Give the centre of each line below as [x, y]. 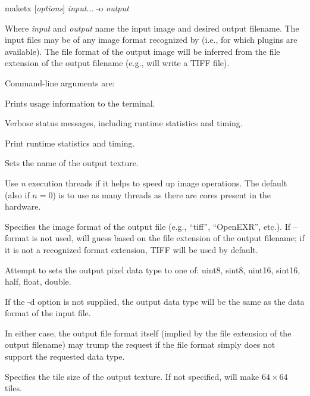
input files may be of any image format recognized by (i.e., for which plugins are [151, 40]
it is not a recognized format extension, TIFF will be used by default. [131, 249]
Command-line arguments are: [60, 82]
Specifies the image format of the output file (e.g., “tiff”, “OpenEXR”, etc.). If [148, 226]
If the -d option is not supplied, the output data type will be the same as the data [155, 301]
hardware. [23, 206]
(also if [17, 194]
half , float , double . [38, 281]
